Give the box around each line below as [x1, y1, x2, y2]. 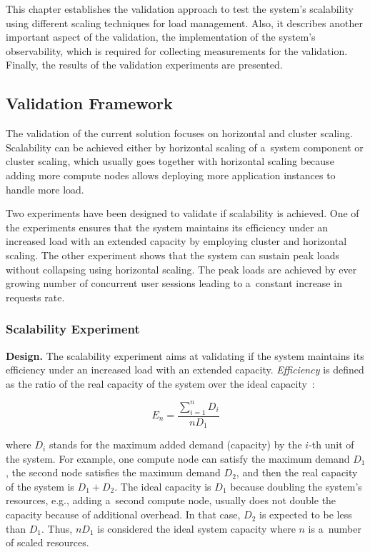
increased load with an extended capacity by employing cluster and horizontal [6, 234, 347, 249]
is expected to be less [259, 507, 352, 522]
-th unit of [309, 437, 354, 452]
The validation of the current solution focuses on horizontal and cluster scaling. [6, 126, 353, 141]
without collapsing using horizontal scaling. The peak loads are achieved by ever [6, 261, 357, 276]
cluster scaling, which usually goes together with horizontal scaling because [6, 154, 334, 169]
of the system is [6, 478, 74, 493]
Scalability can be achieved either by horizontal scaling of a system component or [6, 139, 364, 154]
